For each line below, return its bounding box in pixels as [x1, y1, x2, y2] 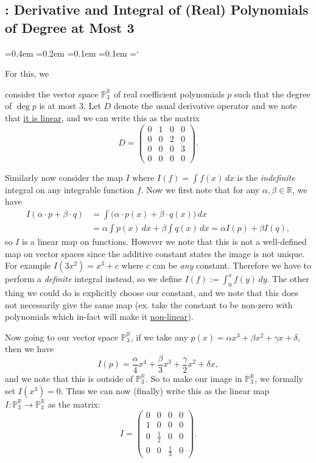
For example [5, 259, 51, 272]
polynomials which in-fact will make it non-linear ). [5, 310, 194, 323]
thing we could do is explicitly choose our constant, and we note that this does [5, 286, 298, 299]
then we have [5, 342, 54, 355]
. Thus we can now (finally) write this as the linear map [60, 384, 270, 397]
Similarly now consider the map [5, 171, 123, 183]
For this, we [5, 67, 49, 80]
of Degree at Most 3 [5, 18, 135, 37]
